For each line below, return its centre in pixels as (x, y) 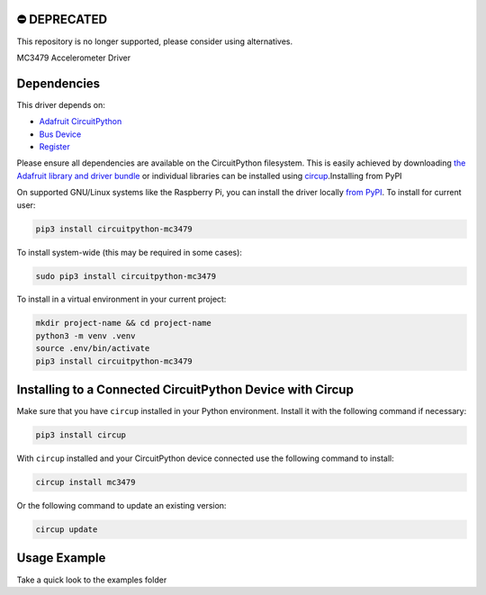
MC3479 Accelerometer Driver (73, 58)
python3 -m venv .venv (85, 336)
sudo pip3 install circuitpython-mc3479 (126, 276)
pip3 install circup (81, 435)
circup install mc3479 (85, 482)
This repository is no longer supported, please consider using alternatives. (154, 41)
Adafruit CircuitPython (81, 122)
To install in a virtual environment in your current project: (121, 299)
